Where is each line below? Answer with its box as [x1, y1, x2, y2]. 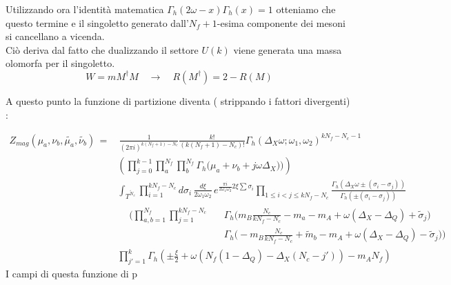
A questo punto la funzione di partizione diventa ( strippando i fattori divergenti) [6, 93, 350, 108]
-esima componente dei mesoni [217, 15, 345, 30]
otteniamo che [276, 2, 336, 16]
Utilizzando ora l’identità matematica [6, 2, 164, 16]
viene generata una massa [233, 42, 342, 57]
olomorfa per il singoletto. [6, 56, 115, 70]
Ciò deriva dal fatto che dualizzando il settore [6, 42, 199, 57]
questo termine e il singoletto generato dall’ [6, 15, 189, 30]
